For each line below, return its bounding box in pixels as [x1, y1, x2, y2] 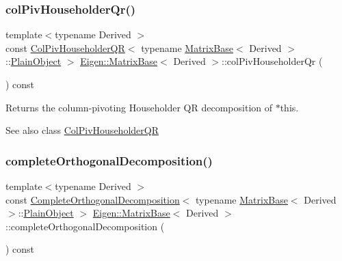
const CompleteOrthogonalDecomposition [5, 192, 180, 206]
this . [280, 100, 299, 114]
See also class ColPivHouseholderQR [5, 123, 159, 137]
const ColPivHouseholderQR [5, 40, 125, 55]
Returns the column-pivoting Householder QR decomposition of [5, 100, 273, 114]
